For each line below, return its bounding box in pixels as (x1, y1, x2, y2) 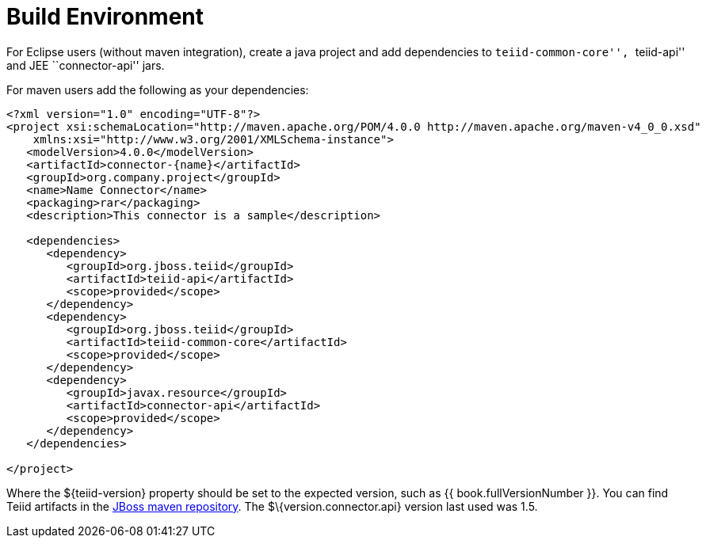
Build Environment (6, 3, 204, 30)
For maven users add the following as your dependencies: (6, 82, 309, 97)
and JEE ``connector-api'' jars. (6, 58, 165, 72)
